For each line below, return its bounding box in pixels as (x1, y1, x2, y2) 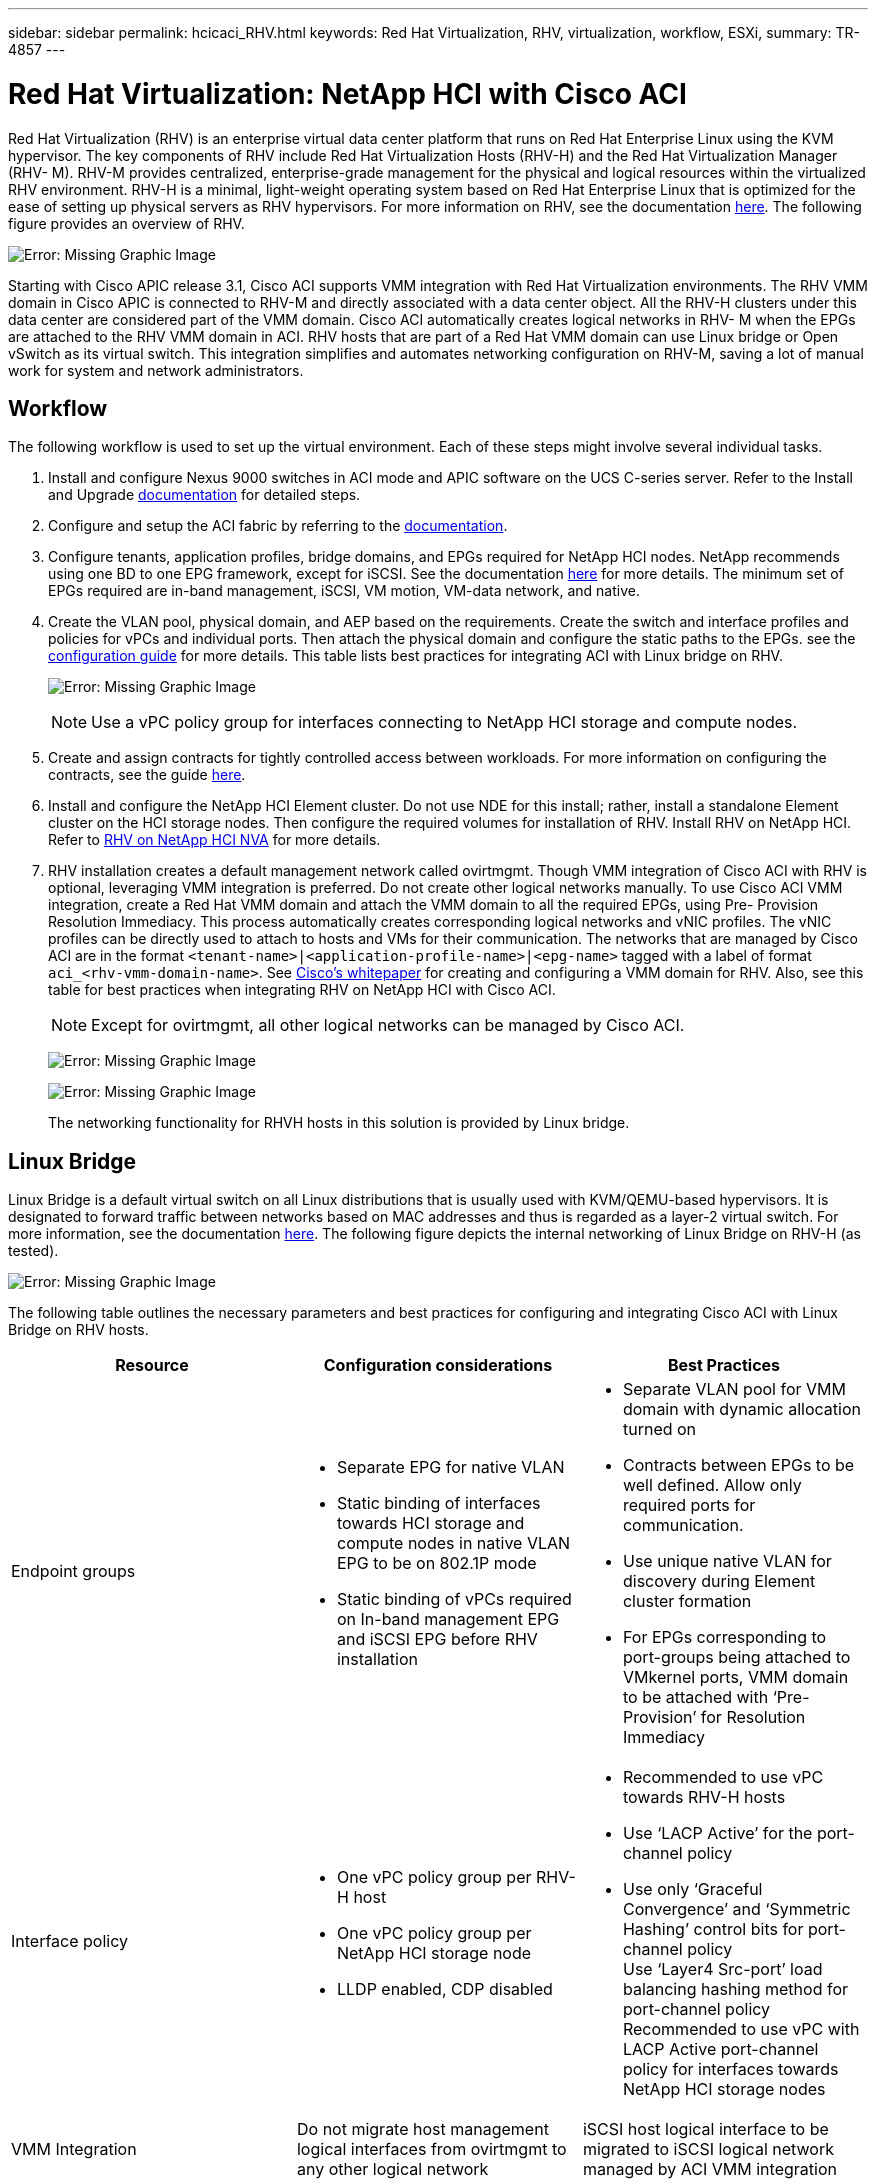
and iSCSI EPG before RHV (336, 1629, 538, 1650)
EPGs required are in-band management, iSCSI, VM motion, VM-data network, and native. (48, 582, 640, 600)
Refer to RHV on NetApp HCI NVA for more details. (48, 831, 381, 849)
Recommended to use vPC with (622, 2019, 860, 2040)
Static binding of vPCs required (336, 1589, 572, 1610)
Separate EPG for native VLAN (336, 1457, 565, 1478)
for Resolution (700, 1707, 806, 1728)
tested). (8, 1242, 59, 1260)
